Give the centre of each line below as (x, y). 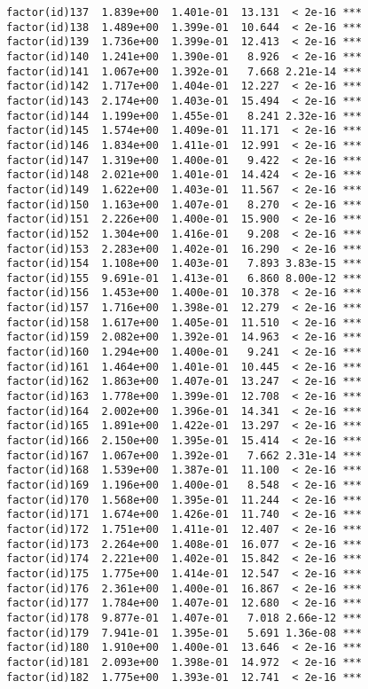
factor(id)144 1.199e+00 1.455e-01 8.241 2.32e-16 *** (184, 116)
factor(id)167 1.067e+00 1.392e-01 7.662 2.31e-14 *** (184, 455)
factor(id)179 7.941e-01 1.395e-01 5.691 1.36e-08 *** (184, 633)
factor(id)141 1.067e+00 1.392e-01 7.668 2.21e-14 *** (184, 71)
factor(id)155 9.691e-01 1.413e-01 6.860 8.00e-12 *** (184, 278)
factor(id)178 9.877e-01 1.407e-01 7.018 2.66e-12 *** (184, 618)
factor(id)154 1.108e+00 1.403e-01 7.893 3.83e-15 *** (184, 264)
